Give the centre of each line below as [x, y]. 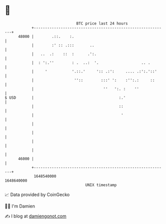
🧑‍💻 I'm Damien [20, 206]
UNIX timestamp [101, 185]
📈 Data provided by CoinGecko [37, 195]
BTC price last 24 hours [102, 23]
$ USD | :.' [65, 98]
